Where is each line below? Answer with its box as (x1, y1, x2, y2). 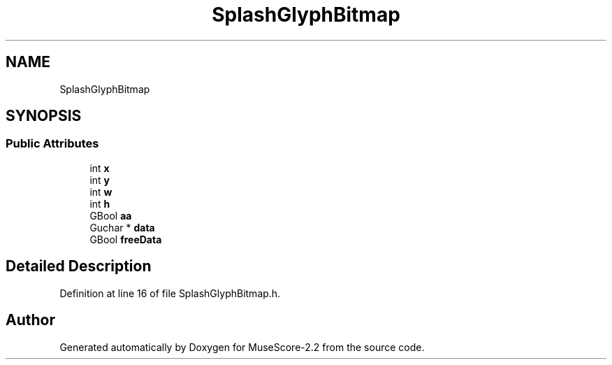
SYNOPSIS (6, 107, 82, 125)
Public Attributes (6, 136, 99, 151)
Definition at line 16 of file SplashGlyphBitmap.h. (59, 287, 281, 299)
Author (6, 311, 55, 329)
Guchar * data (89, 221, 155, 234)
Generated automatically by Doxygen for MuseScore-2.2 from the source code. (59, 341, 425, 353)
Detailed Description (6, 257, 152, 275)
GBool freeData (89, 233, 162, 245)
